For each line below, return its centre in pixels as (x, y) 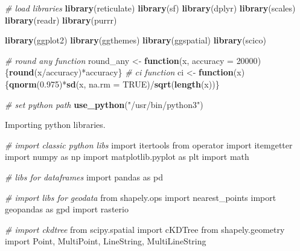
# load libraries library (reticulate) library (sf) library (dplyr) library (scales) (150, 8)
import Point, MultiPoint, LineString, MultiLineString (106, 241)
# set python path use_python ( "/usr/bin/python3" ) (104, 104)
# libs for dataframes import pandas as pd (84, 176)
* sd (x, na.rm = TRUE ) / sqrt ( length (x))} (141, 84)
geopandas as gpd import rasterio (67, 209)
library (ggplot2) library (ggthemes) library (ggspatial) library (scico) (136, 40)
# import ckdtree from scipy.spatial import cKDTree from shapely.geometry (145, 229)
